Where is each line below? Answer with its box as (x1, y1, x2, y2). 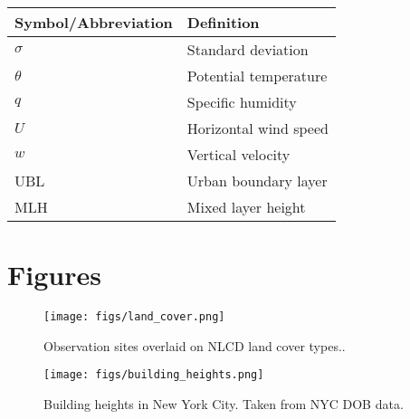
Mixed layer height (186, 196, 306, 217)
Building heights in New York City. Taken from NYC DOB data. (43, 395, 404, 414)
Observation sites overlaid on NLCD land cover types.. (43, 336, 346, 355)
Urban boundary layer (186, 170, 328, 191)
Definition (186, 12, 260, 33)
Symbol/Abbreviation (14, 12, 173, 33)
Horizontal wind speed (186, 118, 329, 138)
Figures (7, 256, 101, 293)
